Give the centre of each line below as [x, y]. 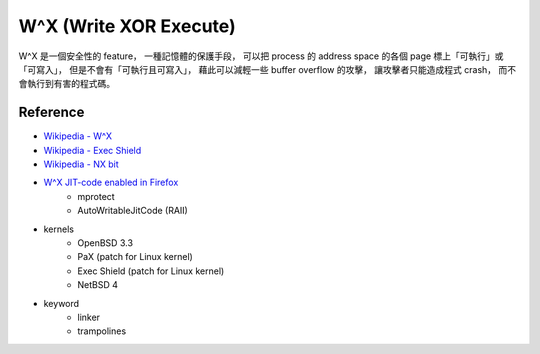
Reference [51, 112]
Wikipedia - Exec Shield [92, 150]
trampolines [102, 331]
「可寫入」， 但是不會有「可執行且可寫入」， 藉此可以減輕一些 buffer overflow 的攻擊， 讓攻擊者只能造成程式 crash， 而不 [267, 69]
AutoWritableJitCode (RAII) [133, 211]
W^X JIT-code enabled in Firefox [111, 182]
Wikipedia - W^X [78, 136]
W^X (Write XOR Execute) [127, 26]
